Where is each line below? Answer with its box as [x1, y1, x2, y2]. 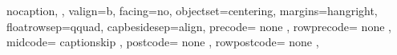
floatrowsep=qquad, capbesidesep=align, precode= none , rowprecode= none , [6, 18, 391, 34]
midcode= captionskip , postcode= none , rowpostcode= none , [6, 33, 319, 50]
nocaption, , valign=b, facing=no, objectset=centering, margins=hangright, [6, 2, 378, 18]
